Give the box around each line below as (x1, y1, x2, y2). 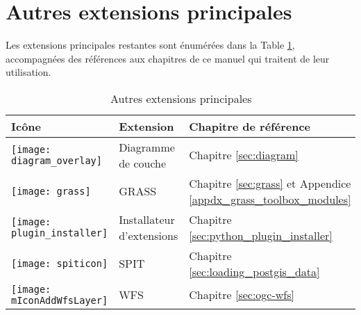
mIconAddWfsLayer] (11, 294, 108, 306)
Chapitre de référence (189, 118, 310, 134)
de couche (119, 154, 167, 171)
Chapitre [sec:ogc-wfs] (189, 286, 294, 303)
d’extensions (119, 227, 178, 243)
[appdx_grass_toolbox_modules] (189, 191, 351, 207)
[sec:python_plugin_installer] (189, 227, 333, 243)
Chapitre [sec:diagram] (189, 147, 299, 163)
